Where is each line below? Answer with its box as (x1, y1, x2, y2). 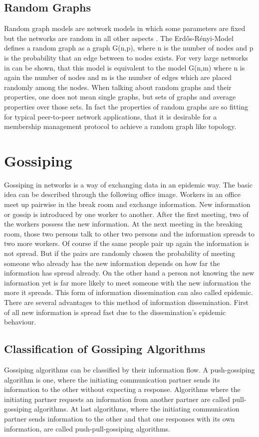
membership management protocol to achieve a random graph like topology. (4, 121, 237, 131)
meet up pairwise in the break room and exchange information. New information (4, 199, 251, 209)
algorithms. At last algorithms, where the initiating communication (34, 403, 240, 414)
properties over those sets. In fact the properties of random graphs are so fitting (4, 101, 249, 111)
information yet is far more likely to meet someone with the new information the (4, 277, 251, 287)
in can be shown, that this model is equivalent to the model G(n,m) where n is (4, 62, 245, 72)
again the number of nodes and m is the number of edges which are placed (4, 72, 232, 82)
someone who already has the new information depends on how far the (4, 257, 220, 268)
